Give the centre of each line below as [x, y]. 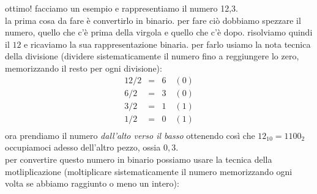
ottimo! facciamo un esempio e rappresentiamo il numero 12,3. [121, 8]
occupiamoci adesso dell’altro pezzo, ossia [83, 147]
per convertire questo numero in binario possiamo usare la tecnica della [139, 159]
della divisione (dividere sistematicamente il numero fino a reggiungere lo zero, [152, 56]
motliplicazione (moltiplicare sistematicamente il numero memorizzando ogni [149, 171]
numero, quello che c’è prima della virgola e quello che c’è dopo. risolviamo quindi [159, 32]
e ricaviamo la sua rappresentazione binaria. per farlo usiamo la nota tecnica [167, 44]
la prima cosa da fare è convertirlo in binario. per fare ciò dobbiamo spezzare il [153, 20]
